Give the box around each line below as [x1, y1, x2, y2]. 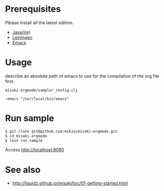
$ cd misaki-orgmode [5, 134, 48, 138]
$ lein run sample [5, 138, 43, 143]
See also [5, 164, 41, 175]
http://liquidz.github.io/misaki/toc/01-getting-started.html [12, 180, 128, 186]
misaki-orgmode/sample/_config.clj [5, 87, 78, 93]
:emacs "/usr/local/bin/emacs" [5, 96, 69, 101]
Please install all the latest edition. [5, 20, 74, 26]
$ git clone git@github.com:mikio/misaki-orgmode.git [5, 129, 118, 134]
